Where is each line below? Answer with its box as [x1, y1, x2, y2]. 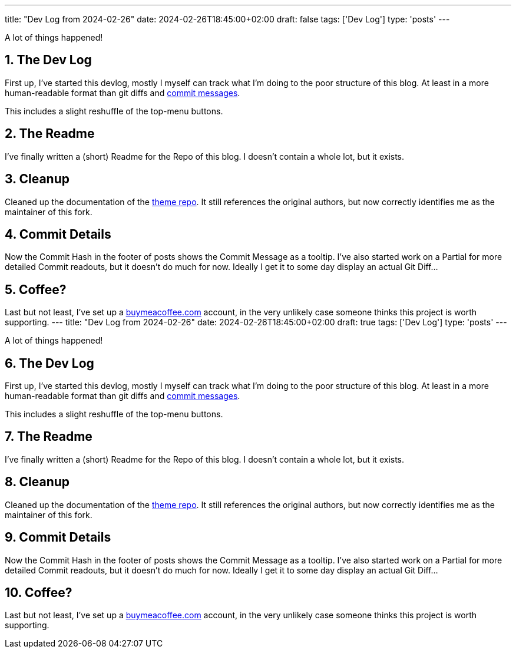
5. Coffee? [5, 282, 67, 297]
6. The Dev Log [5, 355, 94, 371]
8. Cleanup [5, 474, 70, 490]
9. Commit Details [5, 530, 111, 545]
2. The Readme [5, 126, 95, 141]
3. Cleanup [5, 172, 70, 187]
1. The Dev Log [5, 52, 92, 68]
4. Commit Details [5, 226, 111, 242]
